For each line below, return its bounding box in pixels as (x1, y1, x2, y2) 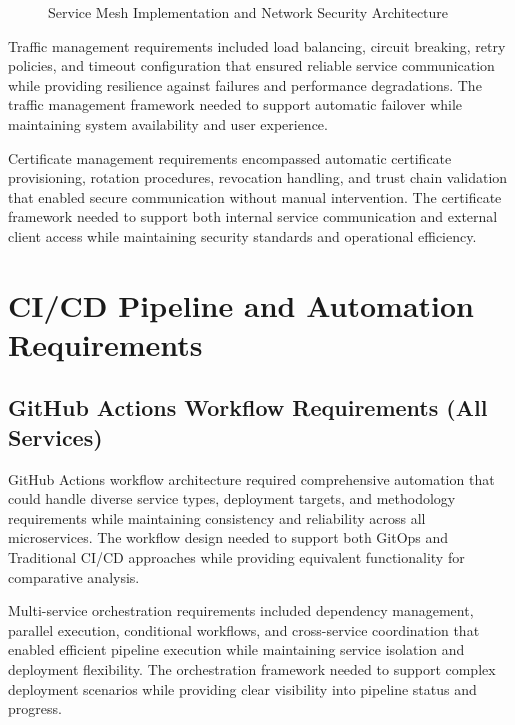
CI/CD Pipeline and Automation (8, 284, 475, 325)
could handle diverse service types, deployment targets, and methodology (8, 488, 456, 509)
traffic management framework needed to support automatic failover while (8, 94, 463, 115)
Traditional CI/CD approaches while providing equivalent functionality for (8, 547, 465, 568)
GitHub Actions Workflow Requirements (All (8, 392, 488, 423)
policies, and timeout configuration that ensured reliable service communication (8, 55, 495, 76)
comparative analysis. (8, 566, 140, 587)
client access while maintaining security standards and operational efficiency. (8, 225, 477, 246)
